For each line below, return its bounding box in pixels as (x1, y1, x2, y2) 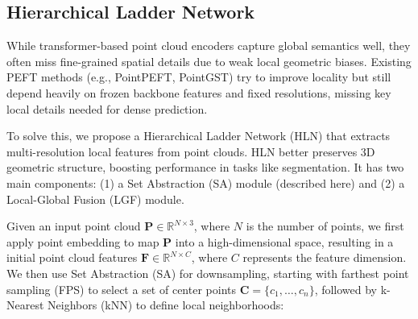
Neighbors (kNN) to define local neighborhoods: (48, 296, 284, 313)
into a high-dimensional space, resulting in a (175, 233, 394, 250)
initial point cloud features (6, 249, 138, 266)
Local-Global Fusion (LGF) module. (6, 190, 184, 207)
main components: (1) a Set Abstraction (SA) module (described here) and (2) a (6, 174, 405, 191)
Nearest (6, 296, 44, 313)
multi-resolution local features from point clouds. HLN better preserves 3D (6, 143, 375, 159)
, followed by (314, 280, 378, 297)
